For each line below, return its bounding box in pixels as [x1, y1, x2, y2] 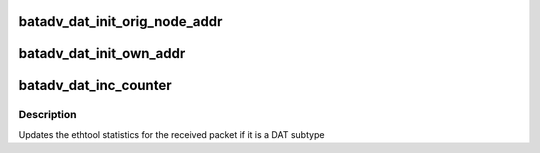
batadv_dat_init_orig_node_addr [18, 13, 223, 30]
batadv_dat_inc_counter [18, 77, 172, 94]
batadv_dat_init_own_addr [18, 45, 186, 62]
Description [18, 108, 77, 122]
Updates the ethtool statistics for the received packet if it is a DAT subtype [18, 128, 325, 140]
